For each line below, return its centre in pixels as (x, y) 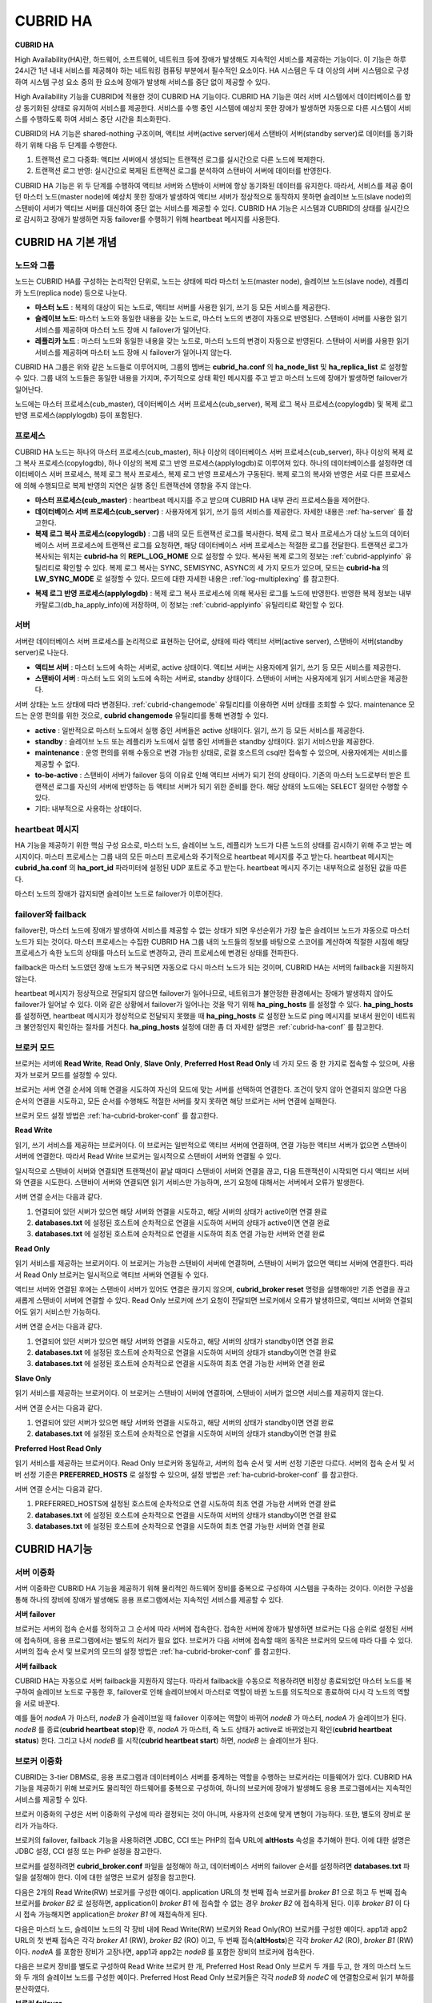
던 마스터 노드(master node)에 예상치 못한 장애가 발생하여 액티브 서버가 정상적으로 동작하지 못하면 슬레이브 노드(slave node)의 (213, 197)
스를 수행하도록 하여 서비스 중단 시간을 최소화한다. (93, 119)
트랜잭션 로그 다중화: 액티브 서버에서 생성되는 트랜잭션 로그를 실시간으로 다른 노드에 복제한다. (180, 159)
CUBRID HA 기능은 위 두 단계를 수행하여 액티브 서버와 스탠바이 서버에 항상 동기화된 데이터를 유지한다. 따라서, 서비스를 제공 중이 (214, 185)
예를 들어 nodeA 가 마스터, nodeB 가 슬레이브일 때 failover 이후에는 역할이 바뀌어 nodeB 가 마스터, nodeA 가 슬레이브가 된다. (211, 1718)
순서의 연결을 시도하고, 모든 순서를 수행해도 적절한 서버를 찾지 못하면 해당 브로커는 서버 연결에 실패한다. (176, 1101)
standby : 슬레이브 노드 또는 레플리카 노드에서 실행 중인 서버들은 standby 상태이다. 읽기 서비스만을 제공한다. (205, 741)
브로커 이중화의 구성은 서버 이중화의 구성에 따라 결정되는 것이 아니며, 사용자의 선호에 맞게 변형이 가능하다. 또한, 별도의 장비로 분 (213, 1814)
